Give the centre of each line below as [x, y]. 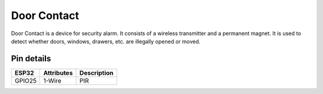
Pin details [31, 59]
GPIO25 [26, 80]
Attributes [58, 73]
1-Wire [52, 80]
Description [96, 73]
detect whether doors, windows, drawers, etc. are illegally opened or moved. [106, 41]
